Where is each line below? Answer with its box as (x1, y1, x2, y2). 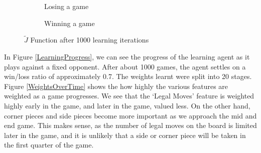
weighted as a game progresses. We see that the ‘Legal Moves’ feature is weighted (4, 90, 254, 101)
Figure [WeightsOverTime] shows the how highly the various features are (4, 80, 228, 91)
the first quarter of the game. (4, 139, 94, 150)
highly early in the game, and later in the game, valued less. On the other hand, (4, 100, 250, 110)
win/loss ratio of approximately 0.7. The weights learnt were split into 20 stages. (4, 71, 252, 81)
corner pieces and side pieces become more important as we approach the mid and (4, 110, 257, 120)
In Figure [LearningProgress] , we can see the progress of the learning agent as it (4, 51, 250, 61)
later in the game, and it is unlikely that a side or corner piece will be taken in (4, 129, 246, 140)
